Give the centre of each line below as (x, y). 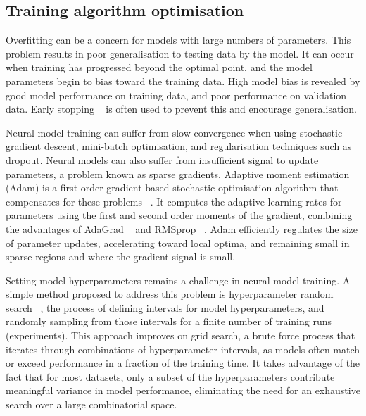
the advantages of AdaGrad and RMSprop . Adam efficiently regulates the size (182, 228)
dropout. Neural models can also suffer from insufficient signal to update (162, 159)
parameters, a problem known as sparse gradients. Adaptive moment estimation (178, 174)
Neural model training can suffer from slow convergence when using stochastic (174, 132)
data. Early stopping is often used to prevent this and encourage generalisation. (181, 109)
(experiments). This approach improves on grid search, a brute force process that (181, 335)
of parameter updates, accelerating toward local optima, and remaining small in (178, 242)
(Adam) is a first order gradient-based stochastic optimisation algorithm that (172, 188)
